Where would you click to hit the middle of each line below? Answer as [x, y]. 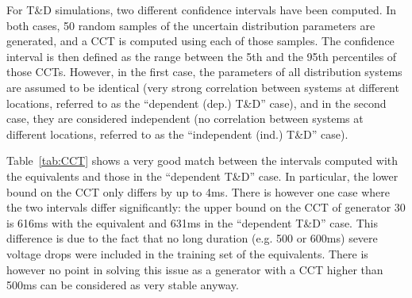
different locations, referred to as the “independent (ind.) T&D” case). [177, 134]
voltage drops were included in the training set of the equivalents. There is [187, 253]
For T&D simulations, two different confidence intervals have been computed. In [202, 10]
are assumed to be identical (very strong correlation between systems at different [203, 87]
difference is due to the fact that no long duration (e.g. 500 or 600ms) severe [192, 238]
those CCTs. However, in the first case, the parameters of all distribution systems [204, 72]
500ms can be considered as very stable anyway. [123, 285]
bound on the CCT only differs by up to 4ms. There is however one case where [198, 191]
